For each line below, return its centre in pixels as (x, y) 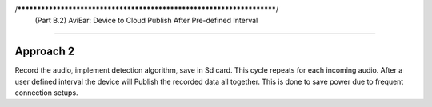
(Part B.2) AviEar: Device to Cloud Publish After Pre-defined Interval (146, 21)
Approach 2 (45, 52)
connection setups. (47, 93)
